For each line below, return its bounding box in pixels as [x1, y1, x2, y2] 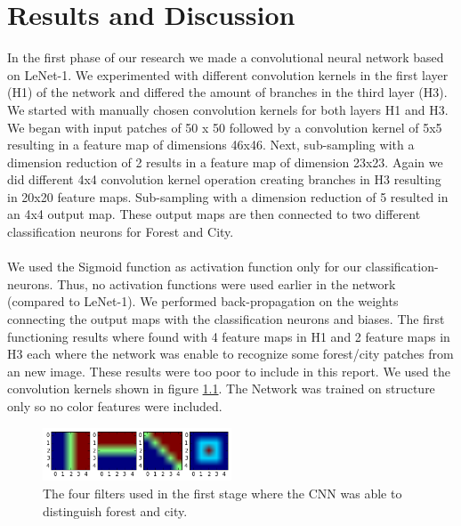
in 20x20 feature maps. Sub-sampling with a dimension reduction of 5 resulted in [7, 187, 449, 206]
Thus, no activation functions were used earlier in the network [57, 274, 396, 293]
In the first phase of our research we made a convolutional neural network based [7, 48, 444, 67]
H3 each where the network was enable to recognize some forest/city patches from [7, 344, 454, 363]
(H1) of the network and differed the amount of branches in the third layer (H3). [7, 83, 448, 101]
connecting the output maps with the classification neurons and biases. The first [7, 310, 445, 328]
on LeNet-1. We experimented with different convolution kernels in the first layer [7, 65, 449, 84]
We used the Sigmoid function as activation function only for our [7, 257, 362, 276]
